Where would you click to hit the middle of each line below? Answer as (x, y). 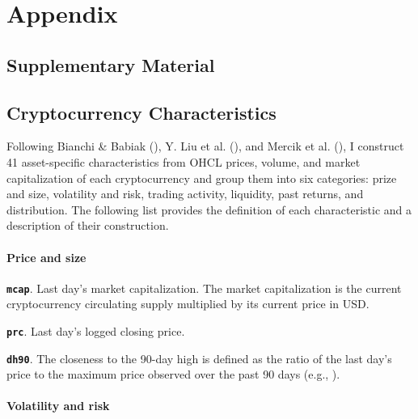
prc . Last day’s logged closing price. (96, 330)
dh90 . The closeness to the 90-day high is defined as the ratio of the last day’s (199, 358)
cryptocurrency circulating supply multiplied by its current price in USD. (188, 304)
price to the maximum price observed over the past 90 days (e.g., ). (173, 374)
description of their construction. (88, 225)
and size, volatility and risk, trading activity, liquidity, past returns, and (185, 194)
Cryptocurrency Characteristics (141, 112)
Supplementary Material (111, 64)
